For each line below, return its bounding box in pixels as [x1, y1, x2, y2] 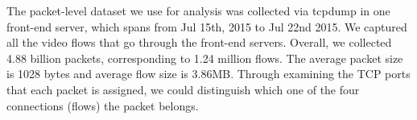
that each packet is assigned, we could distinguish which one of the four [6, 81, 360, 97]
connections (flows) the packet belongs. [6, 97, 199, 114]
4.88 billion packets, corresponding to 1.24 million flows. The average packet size [6, 49, 403, 66]
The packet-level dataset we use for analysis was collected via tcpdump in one [6, 2, 390, 19]
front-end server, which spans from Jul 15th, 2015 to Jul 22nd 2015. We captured [6, 18, 407, 35]
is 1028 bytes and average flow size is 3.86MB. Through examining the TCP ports [6, 65, 411, 82]
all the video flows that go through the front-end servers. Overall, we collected [6, 34, 392, 51]
